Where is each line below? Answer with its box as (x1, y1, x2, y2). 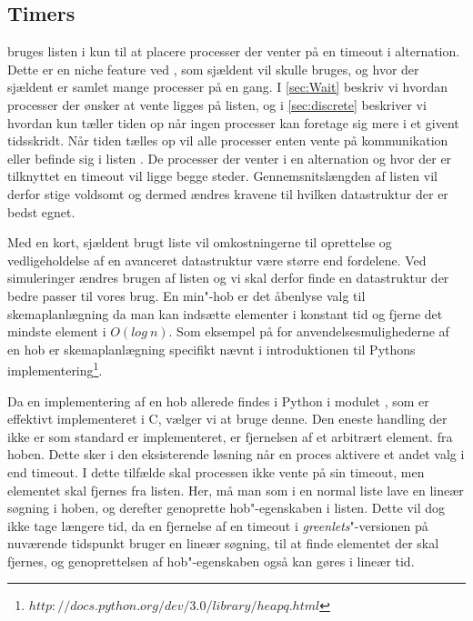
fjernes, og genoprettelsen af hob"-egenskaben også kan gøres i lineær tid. (7, 551, 415, 570)
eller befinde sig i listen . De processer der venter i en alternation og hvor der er (7, 148, 452, 167)
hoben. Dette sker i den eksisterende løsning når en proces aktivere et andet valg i (7, 445, 465, 464)
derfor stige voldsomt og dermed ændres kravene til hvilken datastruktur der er (7, 184, 448, 203)
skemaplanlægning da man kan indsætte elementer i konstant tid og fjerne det (7, 304, 443, 323)
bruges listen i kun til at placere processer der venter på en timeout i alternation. (7, 42, 460, 61)
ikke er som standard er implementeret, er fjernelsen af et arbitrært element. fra (7, 426, 453, 446)
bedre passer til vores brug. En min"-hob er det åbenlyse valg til (7, 285, 366, 305)
